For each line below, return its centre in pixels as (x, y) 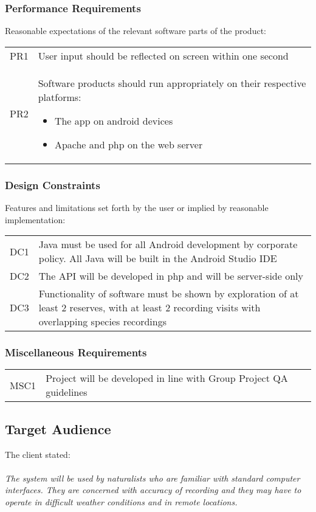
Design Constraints (53, 185)
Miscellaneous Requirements (76, 352)
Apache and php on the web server (129, 144)
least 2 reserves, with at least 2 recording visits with (149, 308)
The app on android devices (114, 120)
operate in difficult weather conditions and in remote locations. (121, 502)
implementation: (35, 219)
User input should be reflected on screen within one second (163, 55)
